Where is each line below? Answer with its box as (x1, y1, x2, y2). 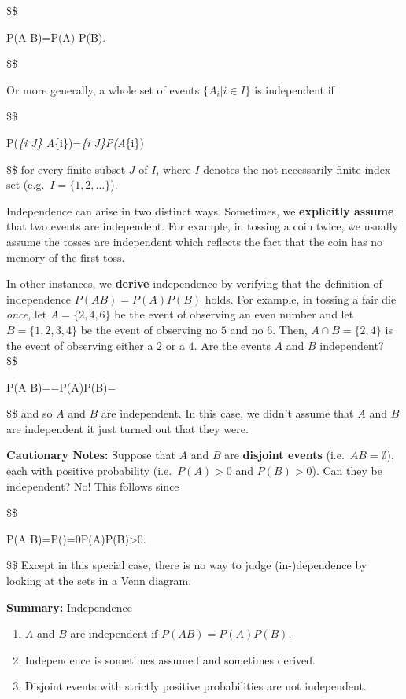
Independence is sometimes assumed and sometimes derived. (24, 651, 316, 668)
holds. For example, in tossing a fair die (205, 290, 397, 307)
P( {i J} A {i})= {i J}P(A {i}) (6, 134, 144, 150)
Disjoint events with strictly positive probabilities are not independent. (24, 678, 367, 694)
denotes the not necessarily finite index (203, 160, 391, 177)
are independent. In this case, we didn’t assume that (101, 405, 354, 421)
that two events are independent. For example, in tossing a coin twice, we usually (6, 218, 398, 234)
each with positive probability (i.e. (6, 462, 172, 479)
